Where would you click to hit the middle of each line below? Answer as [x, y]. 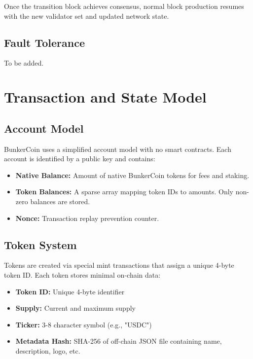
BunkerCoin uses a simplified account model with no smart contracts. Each [118, 149]
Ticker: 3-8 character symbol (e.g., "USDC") [84, 324]
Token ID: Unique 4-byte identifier [70, 291]
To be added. [24, 63]
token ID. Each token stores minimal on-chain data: [82, 274]
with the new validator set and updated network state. [87, 16]
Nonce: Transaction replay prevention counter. [87, 218]
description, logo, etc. [48, 350]
